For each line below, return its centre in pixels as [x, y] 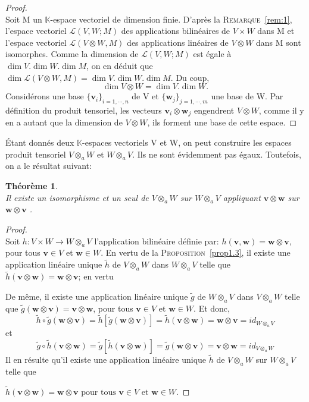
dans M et [276, 31]
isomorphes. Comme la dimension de [72, 54]
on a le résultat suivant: [49, 166]
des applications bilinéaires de [176, 31]
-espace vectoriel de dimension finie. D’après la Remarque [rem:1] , [171, 19]
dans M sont [279, 42]
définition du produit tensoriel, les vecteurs [84, 110]
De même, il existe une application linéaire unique [97, 296]
